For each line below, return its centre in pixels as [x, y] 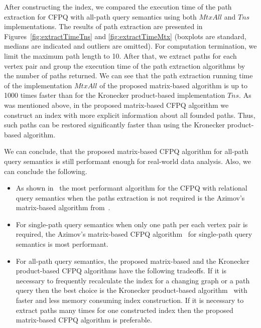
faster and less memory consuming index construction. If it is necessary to [130, 300]
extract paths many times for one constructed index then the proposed [124, 310]
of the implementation [38, 85]
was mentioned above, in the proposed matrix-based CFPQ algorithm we [116, 105]
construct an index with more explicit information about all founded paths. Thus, [130, 115]
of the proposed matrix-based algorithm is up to [173, 85]
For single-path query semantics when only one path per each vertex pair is [132, 224]
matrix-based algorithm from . [63, 207]
